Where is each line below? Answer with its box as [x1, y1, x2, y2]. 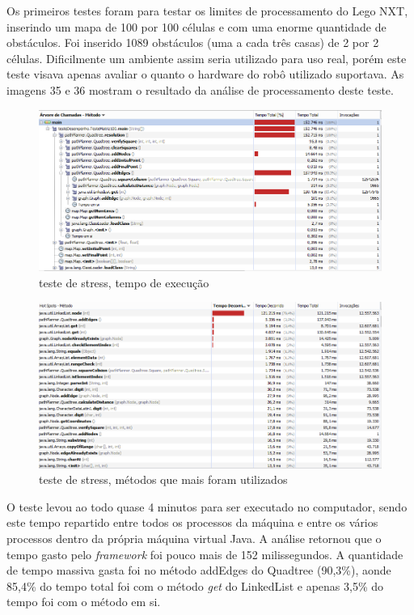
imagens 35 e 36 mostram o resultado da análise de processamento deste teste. [6, 81, 394, 98]
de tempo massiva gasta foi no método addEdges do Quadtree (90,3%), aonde [6, 562, 391, 579]
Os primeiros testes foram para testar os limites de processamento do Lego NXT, [6, 2, 408, 19]
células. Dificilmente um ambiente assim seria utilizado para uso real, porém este [6, 49, 407, 66]
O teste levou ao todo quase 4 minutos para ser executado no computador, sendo [6, 498, 408, 515]
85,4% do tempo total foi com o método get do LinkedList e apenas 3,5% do [6, 577, 384, 594]
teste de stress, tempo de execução [39, 274, 209, 291]
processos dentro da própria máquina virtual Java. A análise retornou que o [6, 529, 382, 546]
